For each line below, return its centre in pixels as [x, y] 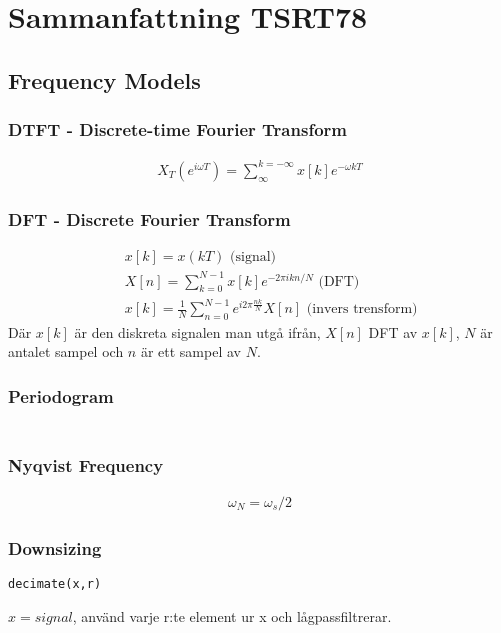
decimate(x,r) [55, 584]
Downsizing [55, 547]
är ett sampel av [190, 351]
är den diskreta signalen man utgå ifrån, [197, 331]
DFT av [393, 331]
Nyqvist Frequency [86, 464]
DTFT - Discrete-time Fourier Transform [177, 129]
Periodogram [61, 395]
